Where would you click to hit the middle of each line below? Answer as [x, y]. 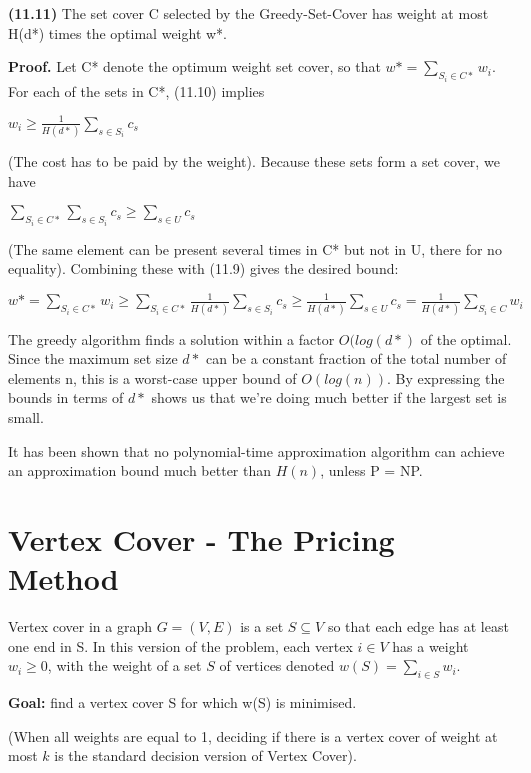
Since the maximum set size [93, 358]
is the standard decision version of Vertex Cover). [205, 755]
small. [26, 417]
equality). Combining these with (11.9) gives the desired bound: [203, 268]
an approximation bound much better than [140, 470]
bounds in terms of [66, 397]
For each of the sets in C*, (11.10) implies [136, 90]
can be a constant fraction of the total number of [356, 358]
